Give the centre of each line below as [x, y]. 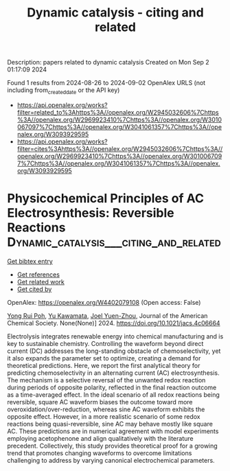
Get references [38, 274]
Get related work [41, 282]
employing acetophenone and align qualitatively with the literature [100, 438]
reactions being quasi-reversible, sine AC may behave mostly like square [110, 424]
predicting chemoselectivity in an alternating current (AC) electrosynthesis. [113, 373]
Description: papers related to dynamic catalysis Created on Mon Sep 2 [108, 62]
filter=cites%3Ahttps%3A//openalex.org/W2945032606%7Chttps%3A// [120, 148]
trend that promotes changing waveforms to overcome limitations [100, 453]
